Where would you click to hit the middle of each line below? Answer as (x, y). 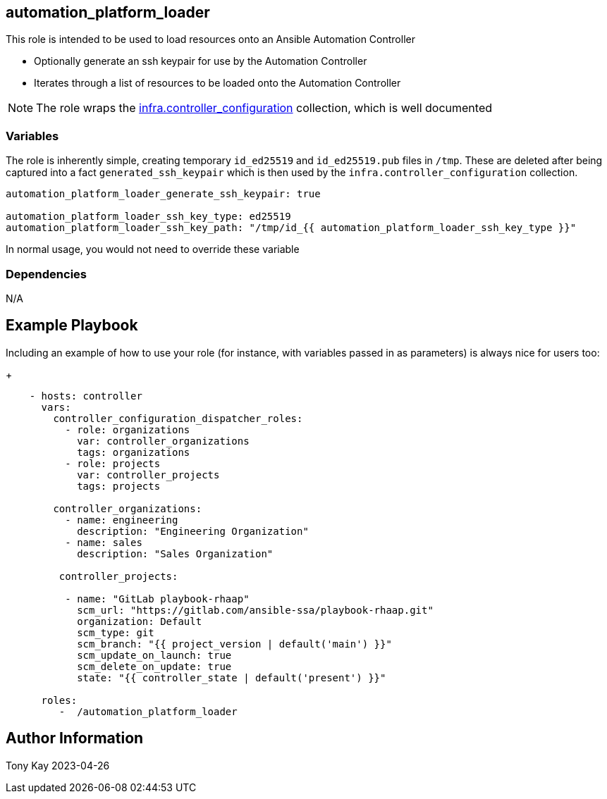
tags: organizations (134, 452)
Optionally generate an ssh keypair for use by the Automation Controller (201, 61)
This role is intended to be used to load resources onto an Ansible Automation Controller (210, 39)
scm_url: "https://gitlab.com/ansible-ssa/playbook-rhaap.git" (255, 610)
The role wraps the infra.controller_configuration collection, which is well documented (264, 108)
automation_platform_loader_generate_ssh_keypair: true (163, 194)
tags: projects (119, 486)
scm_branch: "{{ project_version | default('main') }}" (234, 644)
